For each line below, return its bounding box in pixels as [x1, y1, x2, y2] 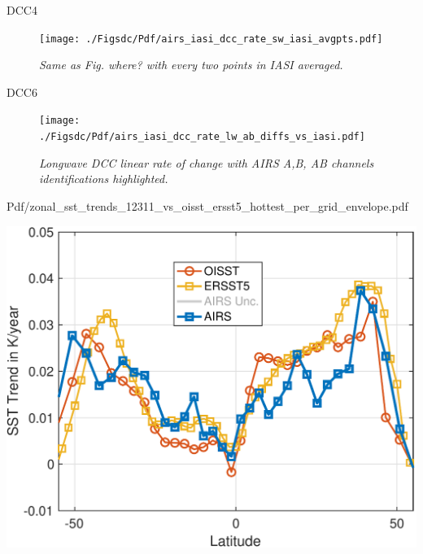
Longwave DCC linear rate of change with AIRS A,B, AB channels [39, 154, 374, 171]
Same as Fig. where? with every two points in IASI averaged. [39, 56, 343, 73]
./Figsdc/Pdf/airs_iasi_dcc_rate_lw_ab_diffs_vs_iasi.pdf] [39, 131, 365, 143]
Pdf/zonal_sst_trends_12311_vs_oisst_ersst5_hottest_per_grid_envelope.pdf [7, 197, 408, 214]
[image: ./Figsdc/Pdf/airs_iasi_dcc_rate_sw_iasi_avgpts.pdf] [39, 33, 383, 45]
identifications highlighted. [39, 170, 168, 187]
